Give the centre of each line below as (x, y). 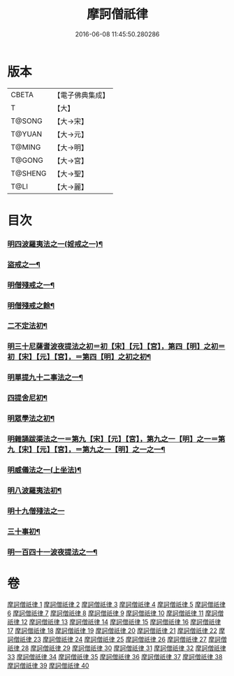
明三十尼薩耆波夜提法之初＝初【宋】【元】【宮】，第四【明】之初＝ (116, 347)
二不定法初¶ (27, 326)
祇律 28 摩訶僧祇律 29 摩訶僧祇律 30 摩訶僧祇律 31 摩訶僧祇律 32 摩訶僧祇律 (117, 648)
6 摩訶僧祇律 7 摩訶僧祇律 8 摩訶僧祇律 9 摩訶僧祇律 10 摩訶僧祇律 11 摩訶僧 (116, 613)
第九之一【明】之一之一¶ (124, 450)
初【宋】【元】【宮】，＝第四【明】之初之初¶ (79, 357)
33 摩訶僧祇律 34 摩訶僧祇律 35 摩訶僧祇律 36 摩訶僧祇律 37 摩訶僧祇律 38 (115, 656)
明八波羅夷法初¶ (35, 490)
